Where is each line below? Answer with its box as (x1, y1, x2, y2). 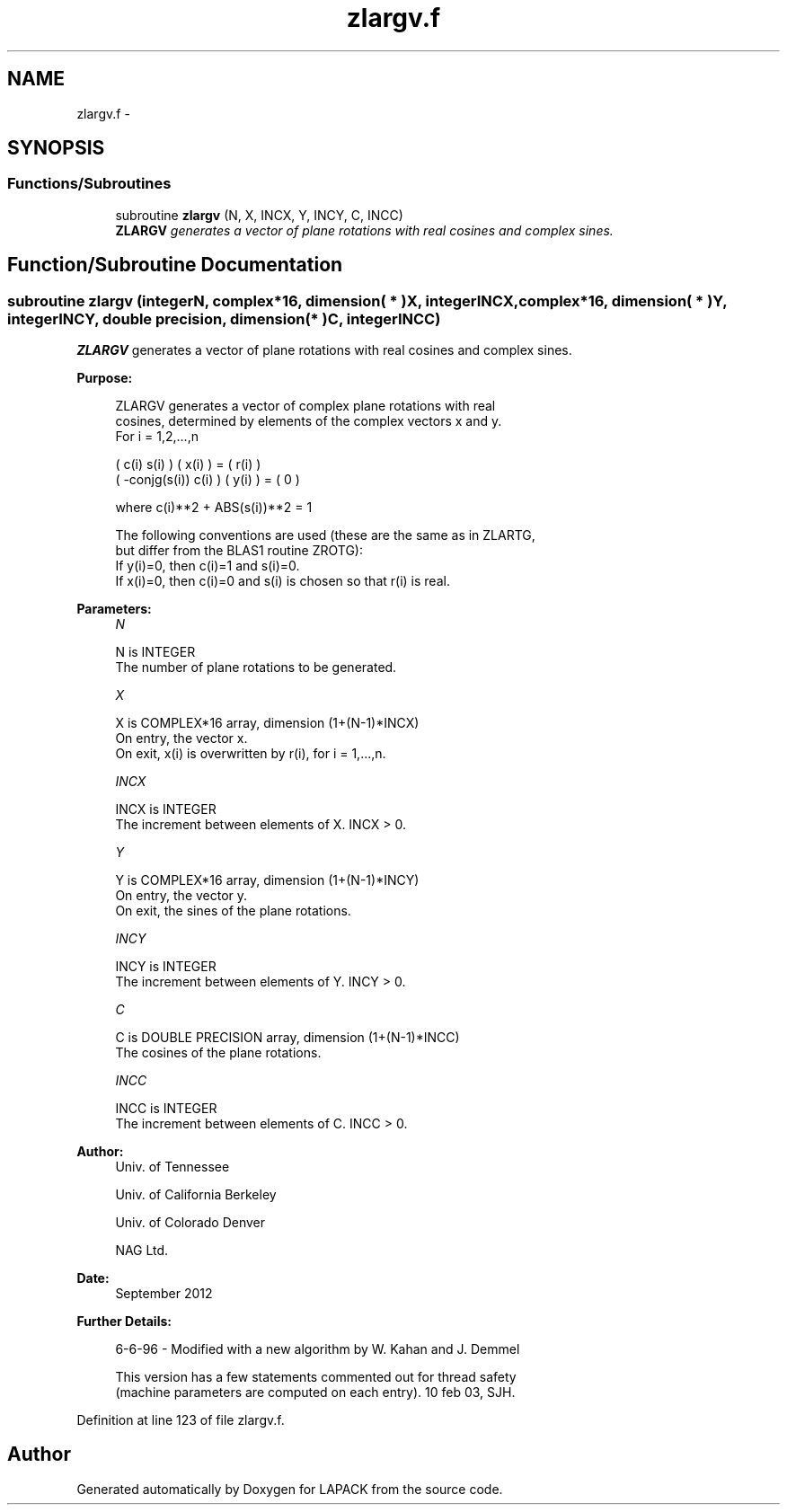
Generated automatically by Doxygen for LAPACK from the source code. (76, 1481, 503, 1497)
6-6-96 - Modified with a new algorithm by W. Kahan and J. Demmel (115, 1341, 520, 1357)
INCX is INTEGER (115, 801, 217, 818)
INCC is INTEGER (115, 1101, 217, 1117)
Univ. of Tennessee (115, 1159, 230, 1175)
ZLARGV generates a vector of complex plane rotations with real (115, 398, 496, 414)
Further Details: (76, 1313, 172, 1330)
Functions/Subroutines (7, 174, 172, 193)
